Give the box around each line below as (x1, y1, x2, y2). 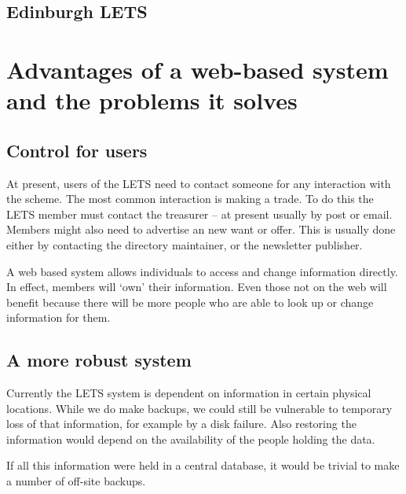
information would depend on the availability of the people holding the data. (6, 430, 375, 447)
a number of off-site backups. (6, 473, 146, 489)
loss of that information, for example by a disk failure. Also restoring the (6, 415, 357, 432)
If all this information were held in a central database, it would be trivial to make (6, 457, 400, 474)
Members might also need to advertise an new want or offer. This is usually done (6, 221, 396, 238)
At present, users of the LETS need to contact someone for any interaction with (6, 175, 391, 191)
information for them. (6, 309, 111, 326)
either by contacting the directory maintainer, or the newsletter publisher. (6, 236, 363, 253)
